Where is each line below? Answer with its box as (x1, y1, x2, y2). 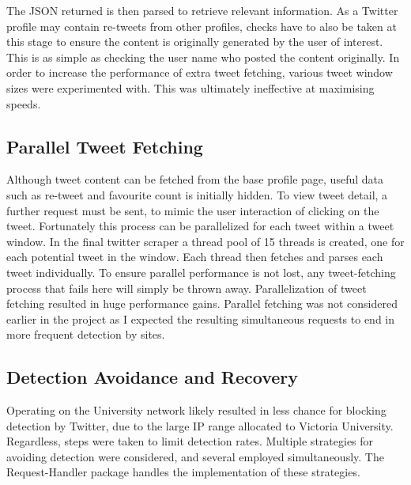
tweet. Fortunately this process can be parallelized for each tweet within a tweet (6, 218, 394, 234)
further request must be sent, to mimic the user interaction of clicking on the (6, 202, 379, 218)
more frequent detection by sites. (6, 326, 165, 343)
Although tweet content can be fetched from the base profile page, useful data (6, 171, 383, 188)
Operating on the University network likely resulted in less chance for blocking (6, 402, 386, 419)
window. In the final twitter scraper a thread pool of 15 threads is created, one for (6, 233, 405, 249)
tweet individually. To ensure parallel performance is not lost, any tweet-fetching (6, 263, 396, 280)
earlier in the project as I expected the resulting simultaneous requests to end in (6, 310, 395, 327)
